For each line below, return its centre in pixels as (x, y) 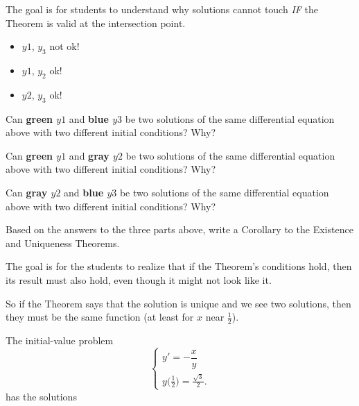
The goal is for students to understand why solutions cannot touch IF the (162, 9)
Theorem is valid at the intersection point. (96, 23)
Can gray (27, 192)
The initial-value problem (60, 340)
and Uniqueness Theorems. (63, 243)
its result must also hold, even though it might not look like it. (139, 279)
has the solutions (41, 396)
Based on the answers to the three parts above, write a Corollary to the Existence (179, 229)
